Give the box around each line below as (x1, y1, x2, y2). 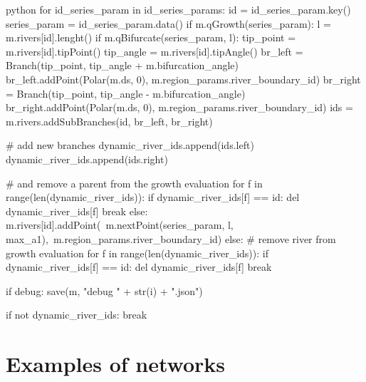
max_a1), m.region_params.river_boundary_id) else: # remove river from (6, 231, 336, 246)
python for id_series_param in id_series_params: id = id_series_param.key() (6, 2, 351, 16)
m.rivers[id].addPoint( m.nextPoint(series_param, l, (6, 217, 234, 232)
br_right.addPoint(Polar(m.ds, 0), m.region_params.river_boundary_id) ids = (6, 100, 353, 115)
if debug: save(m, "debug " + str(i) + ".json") (6, 283, 203, 298)
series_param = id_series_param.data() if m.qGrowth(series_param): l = (6, 16, 332, 31)
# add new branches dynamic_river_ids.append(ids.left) (6, 138, 254, 153)
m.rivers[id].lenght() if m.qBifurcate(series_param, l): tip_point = (6, 30, 296, 45)
